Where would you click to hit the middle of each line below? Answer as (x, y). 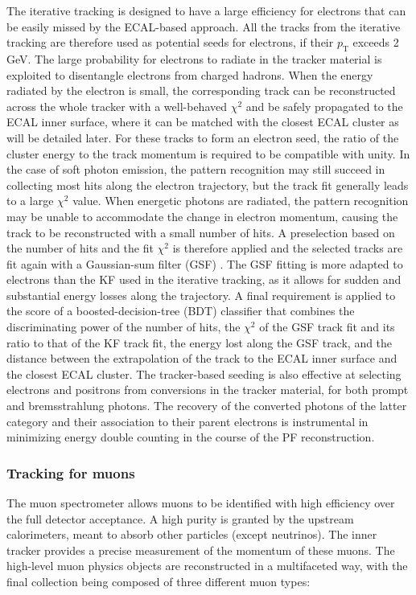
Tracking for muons (71, 472)
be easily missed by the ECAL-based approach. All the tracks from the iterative (204, 26)
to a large (30, 201)
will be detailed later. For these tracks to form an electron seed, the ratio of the (203, 137)
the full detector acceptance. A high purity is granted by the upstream (180, 518)
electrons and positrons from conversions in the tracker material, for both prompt (208, 390)
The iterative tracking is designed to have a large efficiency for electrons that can (206, 10)
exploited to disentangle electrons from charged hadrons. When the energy (190, 74)
